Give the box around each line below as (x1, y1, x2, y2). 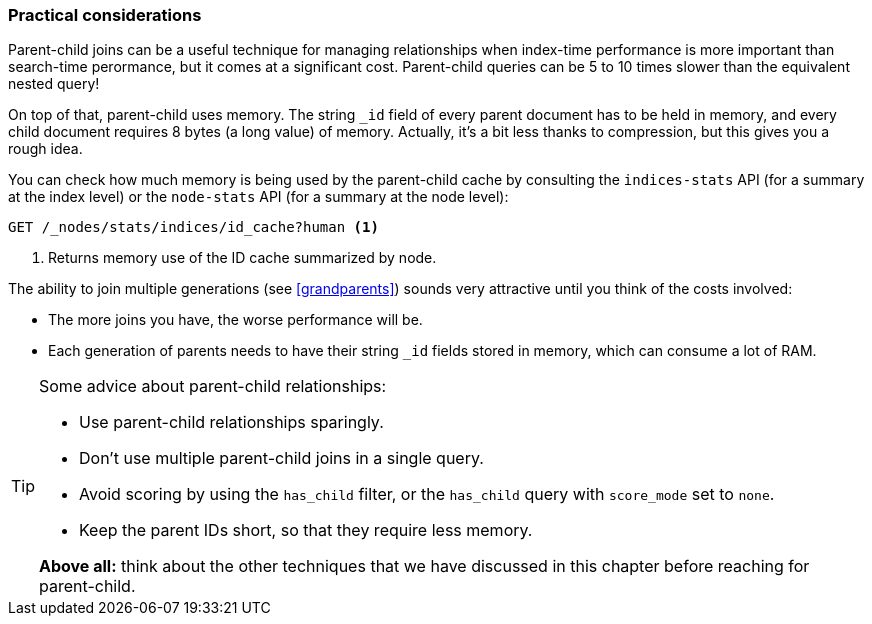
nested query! (8, 75, 100, 93)
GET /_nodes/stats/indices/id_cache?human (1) (8, 219, 379, 236)
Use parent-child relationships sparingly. (79, 412, 384, 433)
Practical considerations (8, 5, 202, 25)
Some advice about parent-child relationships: (39, 376, 387, 397)
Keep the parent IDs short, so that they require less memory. (79, 520, 533, 541)
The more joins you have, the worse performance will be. (48, 311, 423, 329)
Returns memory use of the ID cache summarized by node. (48, 249, 437, 267)
